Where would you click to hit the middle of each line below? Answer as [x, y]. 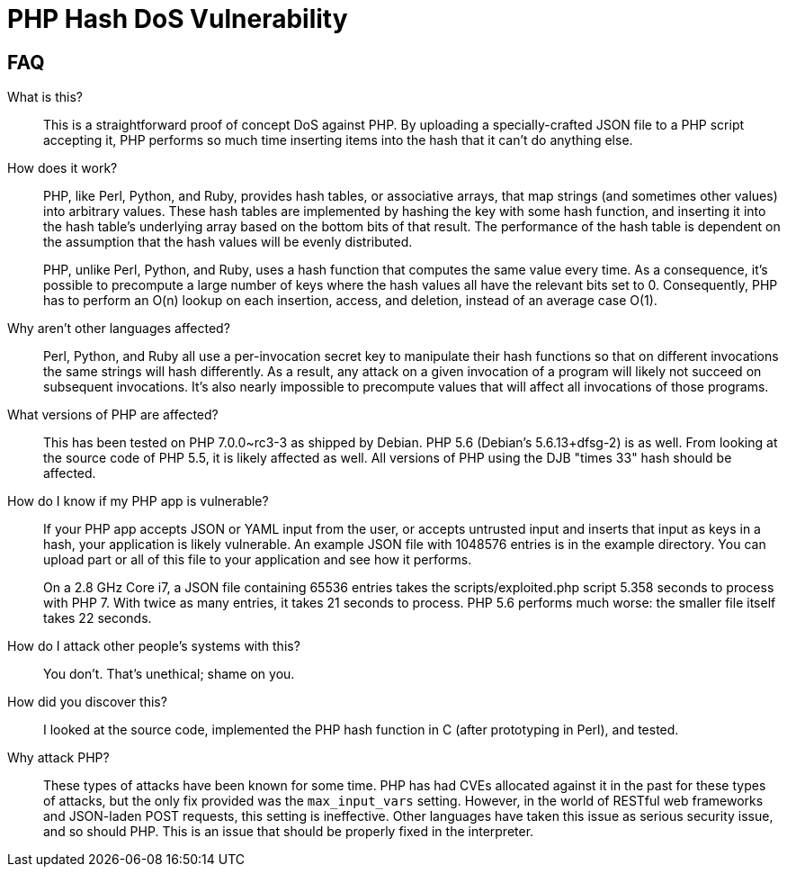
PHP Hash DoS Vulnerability [178, 19]
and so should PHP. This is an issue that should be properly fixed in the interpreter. [289, 832]
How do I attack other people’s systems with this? [154, 646]
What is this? [45, 97]
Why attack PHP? [58, 758]
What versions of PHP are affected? [113, 415]
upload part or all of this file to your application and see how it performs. [258, 560]
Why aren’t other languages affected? [119, 329]
